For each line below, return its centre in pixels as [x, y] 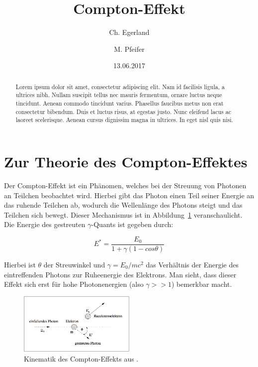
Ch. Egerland [129, 32]
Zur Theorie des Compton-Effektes [126, 161]
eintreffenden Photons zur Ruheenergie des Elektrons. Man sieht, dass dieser [120, 274]
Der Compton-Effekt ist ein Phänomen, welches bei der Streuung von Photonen [125, 185]
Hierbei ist [20, 264]
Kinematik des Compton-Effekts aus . [81, 358]
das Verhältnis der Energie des [192, 264]
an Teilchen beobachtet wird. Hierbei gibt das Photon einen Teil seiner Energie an [129, 195]
